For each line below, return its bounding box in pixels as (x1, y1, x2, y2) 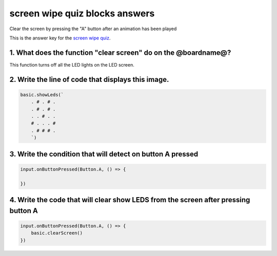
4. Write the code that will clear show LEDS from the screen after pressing (9, 195, 250, 204)
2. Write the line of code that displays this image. (9, 75, 169, 84)
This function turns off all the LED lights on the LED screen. (9, 61, 134, 68)
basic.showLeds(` (20, 92, 64, 97)
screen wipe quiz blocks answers (9, 8, 155, 19)
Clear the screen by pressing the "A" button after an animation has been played (9, 26, 177, 32)
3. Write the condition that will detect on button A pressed (9, 150, 199, 158)
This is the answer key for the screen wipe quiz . (9, 35, 111, 41)
